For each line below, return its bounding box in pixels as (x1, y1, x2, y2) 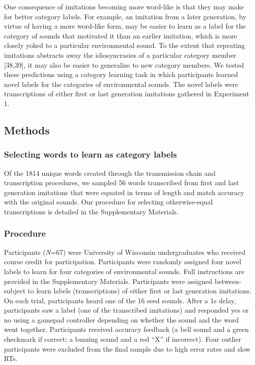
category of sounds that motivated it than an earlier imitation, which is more (4, 30, 237, 41)
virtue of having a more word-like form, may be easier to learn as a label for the (4, 21, 246, 31)
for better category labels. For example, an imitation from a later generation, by (4, 11, 247, 21)
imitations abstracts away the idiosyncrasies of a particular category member (4, 49, 236, 60)
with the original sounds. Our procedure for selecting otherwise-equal (4, 197, 213, 207)
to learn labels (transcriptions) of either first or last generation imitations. (28, 285, 252, 296)
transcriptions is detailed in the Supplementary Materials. (4, 206, 179, 216)
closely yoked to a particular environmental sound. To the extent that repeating (4, 40, 245, 50)
